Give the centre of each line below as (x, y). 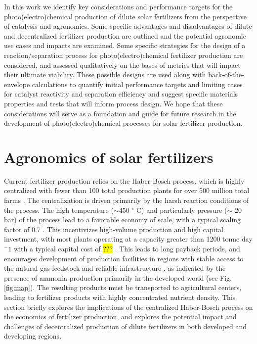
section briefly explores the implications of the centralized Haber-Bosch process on (128, 307)
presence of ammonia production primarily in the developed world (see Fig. (118, 277)
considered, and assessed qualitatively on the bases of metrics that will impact (122, 65)
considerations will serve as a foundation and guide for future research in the (120, 113)
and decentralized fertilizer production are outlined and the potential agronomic (125, 35)
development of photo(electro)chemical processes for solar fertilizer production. (123, 123)
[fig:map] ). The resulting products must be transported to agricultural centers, (123, 287)
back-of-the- (226, 74)
